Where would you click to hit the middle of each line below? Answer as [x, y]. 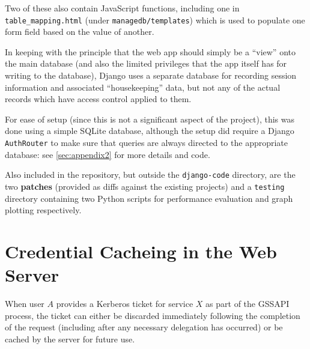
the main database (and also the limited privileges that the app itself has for [146, 63]
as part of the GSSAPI [248, 304]
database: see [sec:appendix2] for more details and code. [108, 154]
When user [25, 304]
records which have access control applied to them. [98, 99]
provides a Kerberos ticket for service [125, 304]
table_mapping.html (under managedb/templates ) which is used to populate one [155, 20]
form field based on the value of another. [80, 32]
